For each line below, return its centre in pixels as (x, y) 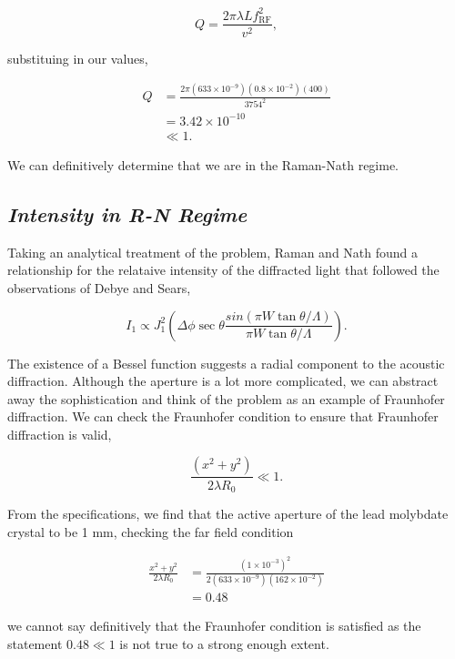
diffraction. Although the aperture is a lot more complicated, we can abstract (223, 381)
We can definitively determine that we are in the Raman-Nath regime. (203, 164)
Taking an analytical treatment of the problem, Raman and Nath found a (213, 252)
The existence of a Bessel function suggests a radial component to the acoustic (226, 363)
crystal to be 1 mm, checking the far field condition (151, 531)
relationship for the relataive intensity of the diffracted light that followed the (223, 270)
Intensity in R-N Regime (127, 213)
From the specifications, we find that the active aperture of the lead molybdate (228, 513)
